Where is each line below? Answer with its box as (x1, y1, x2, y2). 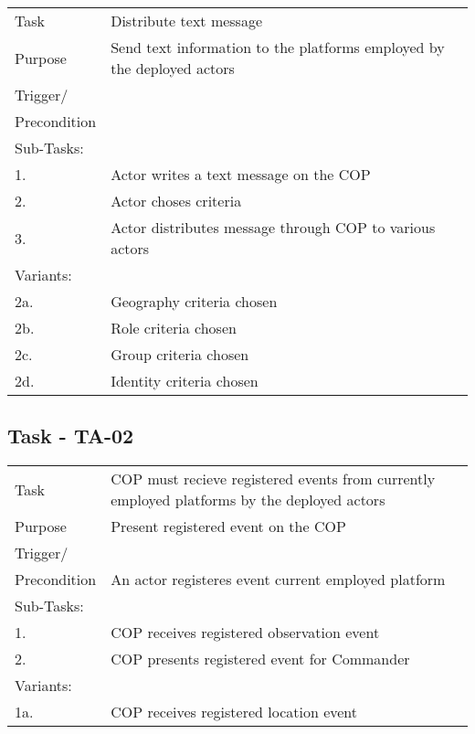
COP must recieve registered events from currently (111, 468, 436, 490)
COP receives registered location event (111, 701, 358, 723)
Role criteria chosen (111, 317, 237, 338)
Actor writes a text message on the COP (111, 164, 371, 185)
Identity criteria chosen (111, 370, 259, 391)
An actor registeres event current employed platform (111, 569, 446, 590)
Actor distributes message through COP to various (111, 217, 436, 238)
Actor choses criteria (111, 190, 242, 211)
